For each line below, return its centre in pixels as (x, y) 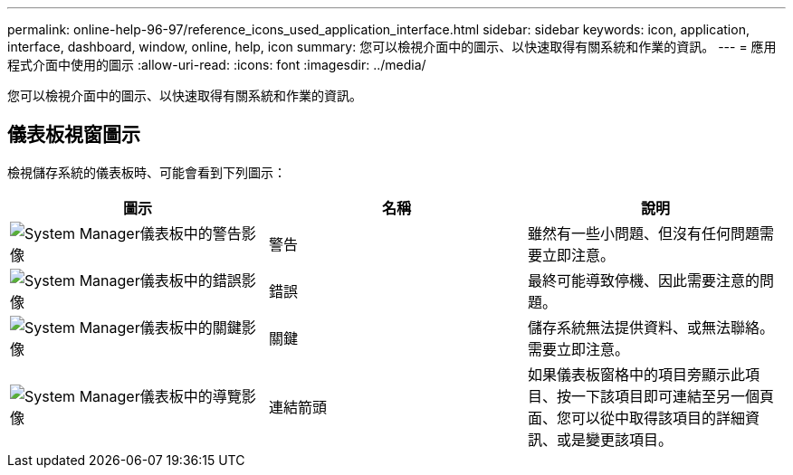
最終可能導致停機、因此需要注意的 (643, 280)
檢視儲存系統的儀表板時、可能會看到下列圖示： (147, 172)
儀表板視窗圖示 (74, 135)
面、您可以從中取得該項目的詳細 (636, 418)
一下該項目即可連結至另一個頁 (672, 396)
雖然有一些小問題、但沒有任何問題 (643, 233)
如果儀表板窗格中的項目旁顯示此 (636, 374)
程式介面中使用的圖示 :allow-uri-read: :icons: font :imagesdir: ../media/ (217, 65)
